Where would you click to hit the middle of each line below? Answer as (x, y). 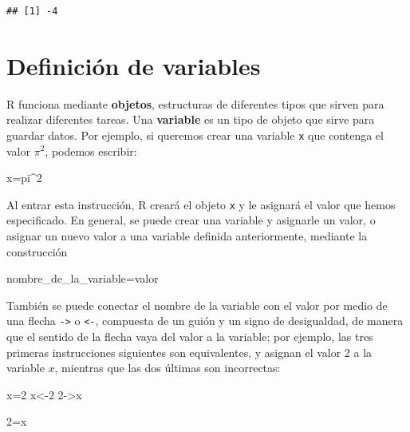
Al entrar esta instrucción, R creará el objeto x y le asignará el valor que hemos (201, 204)
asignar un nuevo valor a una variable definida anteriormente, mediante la (187, 236)
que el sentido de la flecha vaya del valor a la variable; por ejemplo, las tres (190, 337)
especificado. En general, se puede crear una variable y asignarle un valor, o (191, 220)
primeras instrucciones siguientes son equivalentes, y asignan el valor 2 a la (189, 352)
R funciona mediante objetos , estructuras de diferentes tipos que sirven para (195, 103)
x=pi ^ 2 (24, 178)
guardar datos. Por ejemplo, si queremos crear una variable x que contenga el (195, 135)
